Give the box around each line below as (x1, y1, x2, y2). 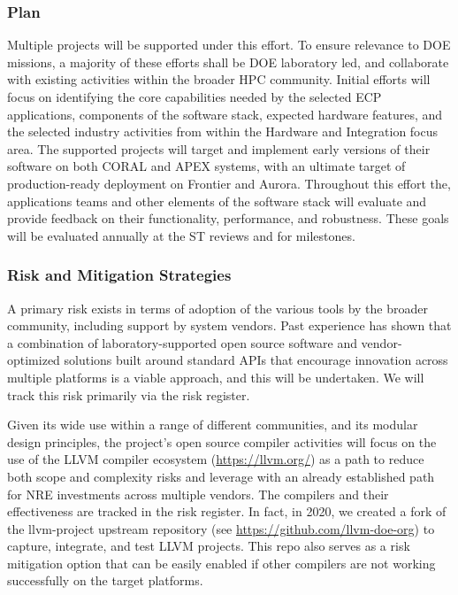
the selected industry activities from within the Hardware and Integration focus (7, 122, 439, 141)
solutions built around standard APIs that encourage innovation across (64, 351, 448, 369)
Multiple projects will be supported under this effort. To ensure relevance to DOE (7, 35, 451, 54)
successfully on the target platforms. (7, 571, 203, 590)
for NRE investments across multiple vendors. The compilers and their (7, 484, 389, 503)
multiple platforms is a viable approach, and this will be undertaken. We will (7, 367, 424, 386)
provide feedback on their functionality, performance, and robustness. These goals (7, 209, 449, 228)
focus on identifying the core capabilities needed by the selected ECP (7, 88, 382, 105)
